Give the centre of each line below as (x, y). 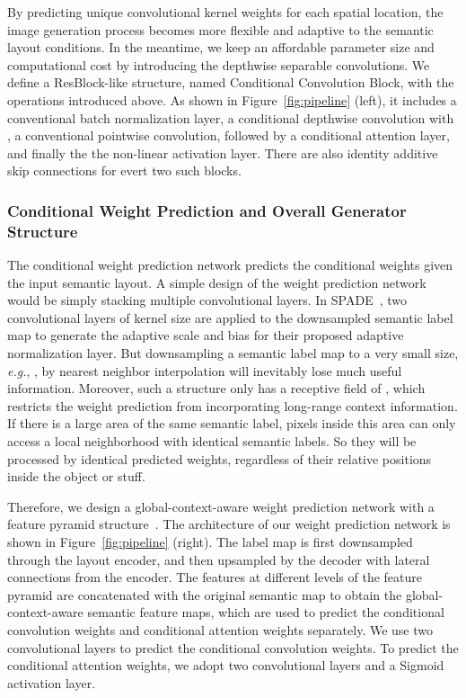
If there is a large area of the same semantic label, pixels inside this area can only (232, 423)
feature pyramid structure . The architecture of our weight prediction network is (229, 524)
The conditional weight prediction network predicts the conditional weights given (230, 265)
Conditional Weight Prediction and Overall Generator (207, 210)
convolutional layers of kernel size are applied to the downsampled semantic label (230, 317)
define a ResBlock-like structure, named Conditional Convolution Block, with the (231, 82)
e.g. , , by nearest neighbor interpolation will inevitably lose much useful (205, 370)
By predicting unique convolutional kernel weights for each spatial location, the (225, 12)
